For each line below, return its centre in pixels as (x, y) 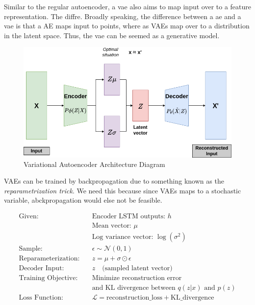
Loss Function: (41, 298)
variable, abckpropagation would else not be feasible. (83, 200)
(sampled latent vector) (137, 268)
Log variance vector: (123, 237)
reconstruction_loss (134, 298)
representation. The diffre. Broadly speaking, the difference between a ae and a (123, 16)
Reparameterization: (49, 258)
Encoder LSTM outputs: (129, 216)
